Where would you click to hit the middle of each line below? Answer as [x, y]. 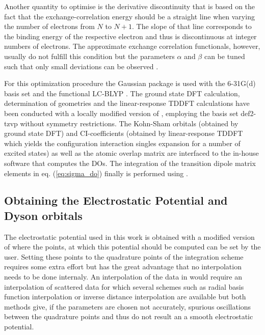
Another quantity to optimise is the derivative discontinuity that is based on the [130, 6]
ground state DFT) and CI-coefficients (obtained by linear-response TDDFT [124, 133]
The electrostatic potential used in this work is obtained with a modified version [129, 236]
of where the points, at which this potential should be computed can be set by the [132, 247]
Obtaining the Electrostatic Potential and [116, 200]
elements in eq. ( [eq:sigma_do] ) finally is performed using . [96, 173]
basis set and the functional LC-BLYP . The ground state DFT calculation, [122, 93]
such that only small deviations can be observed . [81, 66]
